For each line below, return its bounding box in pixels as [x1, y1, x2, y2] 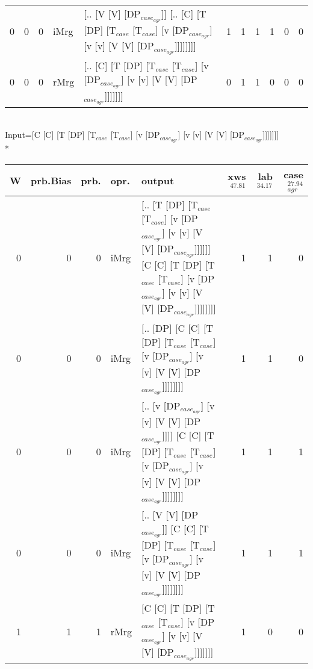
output [141, 173, 175, 187]
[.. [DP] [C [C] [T [141, 321, 214, 335]
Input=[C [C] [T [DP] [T [5, 128, 96, 141]
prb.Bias [31, 173, 72, 187]
